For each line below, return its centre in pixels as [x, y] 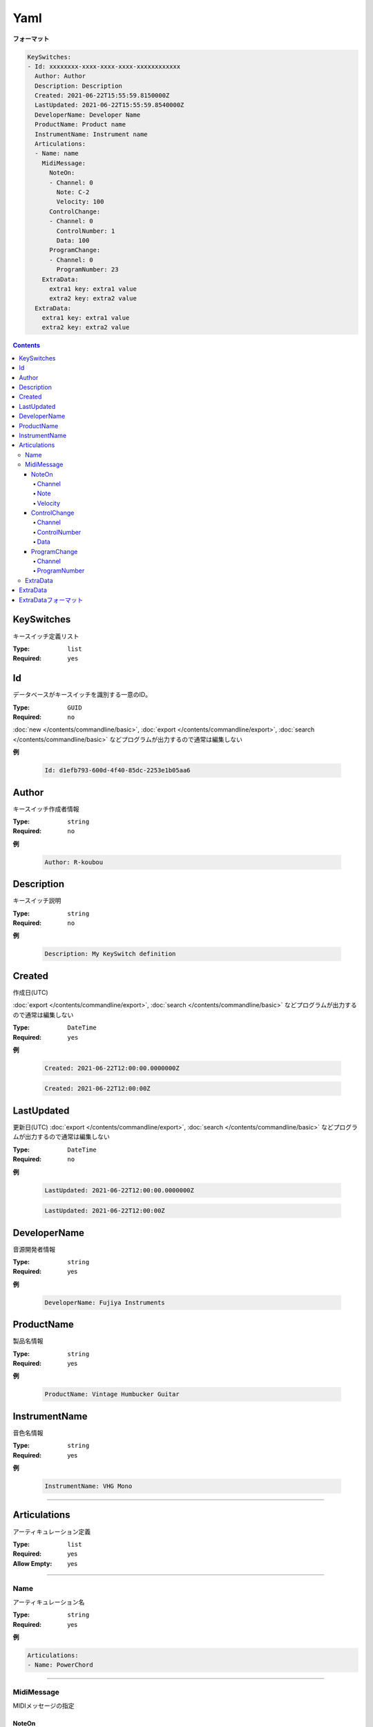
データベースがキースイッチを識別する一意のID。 [82, 695]
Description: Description [78, 86]
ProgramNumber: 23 [87, 270]
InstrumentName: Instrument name [91, 134]
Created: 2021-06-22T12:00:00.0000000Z [112, 1068]
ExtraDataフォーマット [51, 600]
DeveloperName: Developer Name [88, 115]
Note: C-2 [73, 192]
